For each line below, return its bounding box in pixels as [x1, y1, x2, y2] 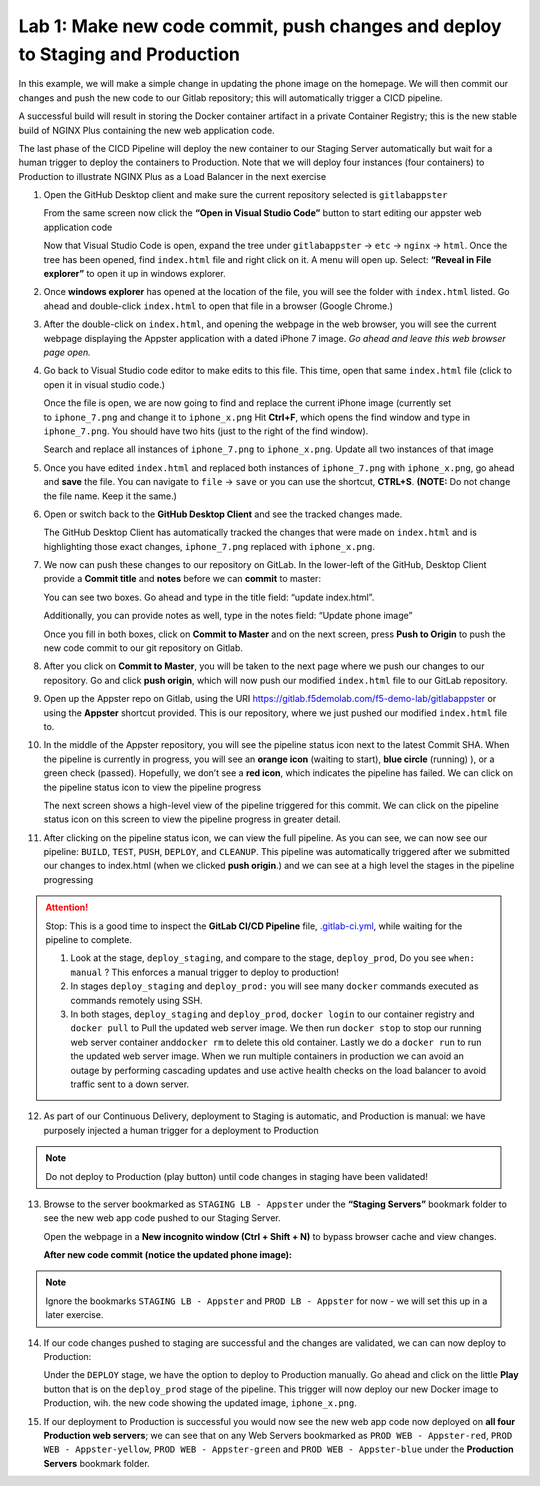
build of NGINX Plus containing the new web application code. [18, 124, 275, 136]
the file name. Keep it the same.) [43, 490, 177, 502]
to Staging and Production [18, 43, 240, 65]
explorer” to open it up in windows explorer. [43, 268, 226, 280]
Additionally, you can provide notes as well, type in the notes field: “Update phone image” [43, 610, 413, 622]
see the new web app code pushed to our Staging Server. [43, 1212, 281, 1224]
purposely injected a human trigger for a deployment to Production [43, 1124, 319, 1136]
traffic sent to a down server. [70, 1078, 190, 1090]
